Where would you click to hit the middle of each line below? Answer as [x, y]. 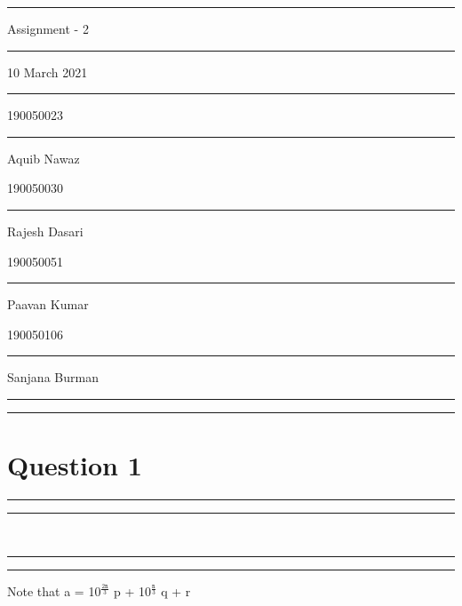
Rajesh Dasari [45, 231]
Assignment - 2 [48, 28]
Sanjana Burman [53, 377]
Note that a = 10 [54, 590]
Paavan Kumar [48, 304]
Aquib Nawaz [44, 158]
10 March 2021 [48, 72]
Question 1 [75, 465]
